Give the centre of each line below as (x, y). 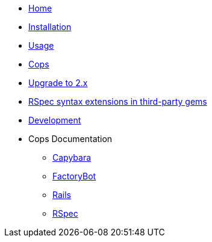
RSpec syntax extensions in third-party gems (118, 101)
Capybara (72, 157)
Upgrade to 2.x (58, 83)
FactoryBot (74, 176)
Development (55, 120)
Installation (50, 27)
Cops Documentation (70, 139)
